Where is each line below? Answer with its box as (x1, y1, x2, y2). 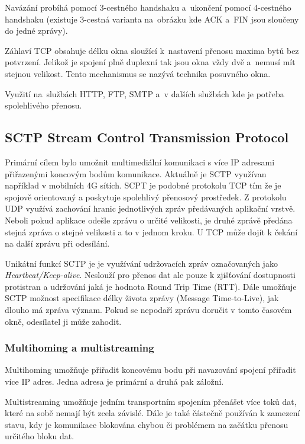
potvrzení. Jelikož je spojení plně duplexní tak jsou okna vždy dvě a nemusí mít (5, 56, 296, 68)
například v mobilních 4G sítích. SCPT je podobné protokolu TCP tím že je (5, 179, 281, 191)
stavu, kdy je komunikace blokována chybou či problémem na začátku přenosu (5, 418, 288, 430)
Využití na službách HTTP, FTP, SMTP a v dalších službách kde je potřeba (5, 87, 284, 100)
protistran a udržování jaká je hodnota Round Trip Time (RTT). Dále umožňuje (5, 280, 297, 292)
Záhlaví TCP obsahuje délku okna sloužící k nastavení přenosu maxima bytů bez (5, 44, 299, 56)
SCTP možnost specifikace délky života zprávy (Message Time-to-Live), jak (5, 292, 279, 304)
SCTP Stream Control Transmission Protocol (5, 128, 289, 146)
